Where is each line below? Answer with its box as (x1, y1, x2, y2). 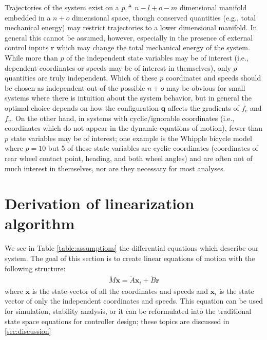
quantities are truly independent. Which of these (5, 72, 158, 83)
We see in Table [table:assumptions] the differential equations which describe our (5, 243, 259, 253)
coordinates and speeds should (165, 72, 261, 83)
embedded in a (5, 12, 51, 23)
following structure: (5, 263, 66, 273)
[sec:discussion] (5, 326, 51, 336)
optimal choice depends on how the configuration (5, 102, 159, 113)
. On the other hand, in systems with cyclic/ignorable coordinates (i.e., (11, 112, 235, 123)
